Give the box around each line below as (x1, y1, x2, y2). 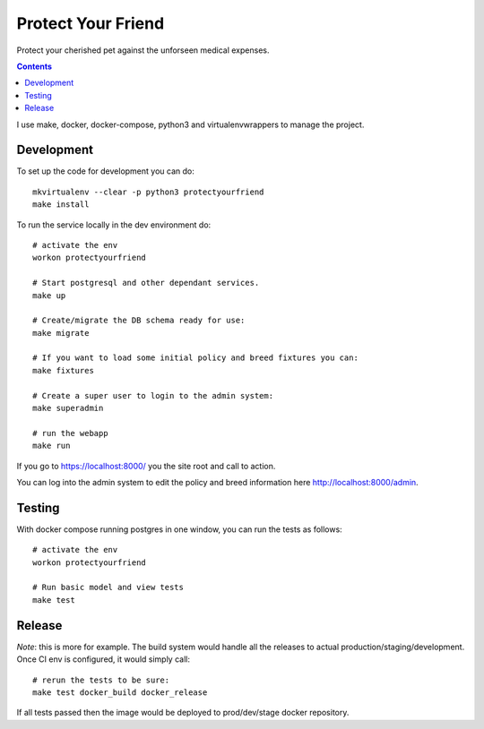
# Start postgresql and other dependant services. (32, 278, 260, 288)
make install (32, 200, 90, 210)
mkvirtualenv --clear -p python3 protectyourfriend (32, 186, 264, 197)
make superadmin (32, 403, 104, 414)
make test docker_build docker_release (32, 687, 208, 698)
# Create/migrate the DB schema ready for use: (32, 315, 246, 326)
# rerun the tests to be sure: (32, 674, 170, 685)
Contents (16, 61, 53, 72)
